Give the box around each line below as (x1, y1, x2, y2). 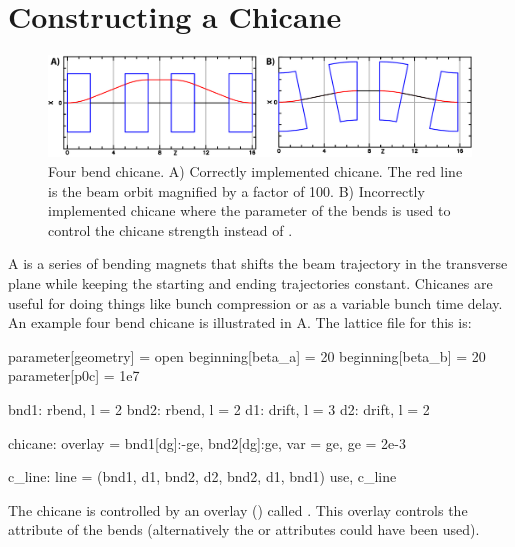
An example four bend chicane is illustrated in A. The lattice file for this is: (8, 312, 472, 333)
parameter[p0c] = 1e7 (8, 365, 140, 386)
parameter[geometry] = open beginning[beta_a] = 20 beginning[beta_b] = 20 (8, 345, 486, 366)
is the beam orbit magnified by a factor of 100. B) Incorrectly (48, 180, 425, 201)
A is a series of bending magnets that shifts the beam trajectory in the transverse (8, 253, 508, 274)
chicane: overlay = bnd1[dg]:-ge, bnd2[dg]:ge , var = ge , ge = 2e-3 (8, 432, 406, 453)
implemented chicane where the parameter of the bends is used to (48, 200, 451, 221)
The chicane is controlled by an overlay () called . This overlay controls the (8, 499, 468, 520)
